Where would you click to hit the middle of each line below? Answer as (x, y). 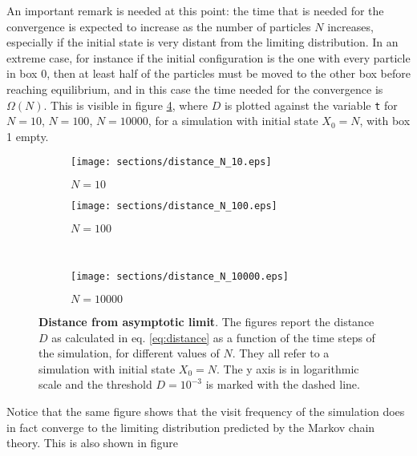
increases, (350, 26)
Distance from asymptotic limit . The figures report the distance (206, 321)
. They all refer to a (281, 353)
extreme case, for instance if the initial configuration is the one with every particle (208, 57)
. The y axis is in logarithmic (287, 368)
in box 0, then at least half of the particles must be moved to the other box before (208, 73)
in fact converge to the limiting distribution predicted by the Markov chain (191, 427)
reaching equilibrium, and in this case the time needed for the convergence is (195, 89)
